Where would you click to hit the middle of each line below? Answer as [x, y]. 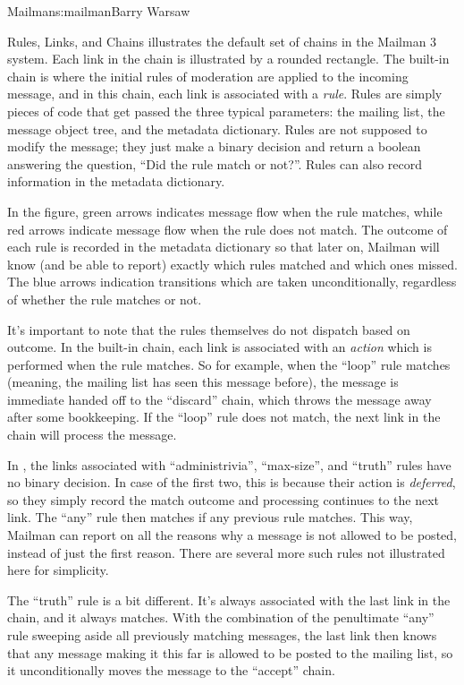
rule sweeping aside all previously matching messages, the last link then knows [222, 635]
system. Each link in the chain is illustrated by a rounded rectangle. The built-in [228, 59]
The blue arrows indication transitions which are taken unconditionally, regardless [232, 282]
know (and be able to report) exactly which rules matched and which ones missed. [233, 264]
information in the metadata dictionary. [116, 181]
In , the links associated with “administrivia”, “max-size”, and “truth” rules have [229, 464]
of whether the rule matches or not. [105, 299]
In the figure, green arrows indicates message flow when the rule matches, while [225, 211]
